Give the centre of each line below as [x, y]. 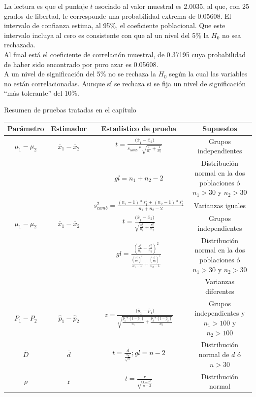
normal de [214, 354]
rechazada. [20, 45]
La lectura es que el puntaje [46, 6]
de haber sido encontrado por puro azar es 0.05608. [81, 64]
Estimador [69, 128]
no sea [232, 35]
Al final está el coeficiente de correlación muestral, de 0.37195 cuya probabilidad [125, 54]
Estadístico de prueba [139, 128]
